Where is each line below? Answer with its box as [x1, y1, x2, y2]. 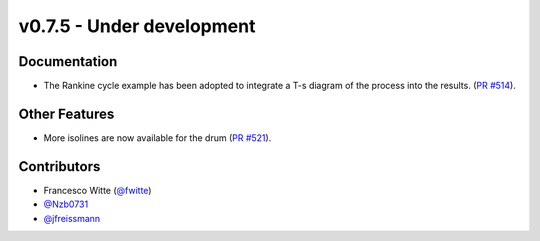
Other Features [18, 105, 115, 122]
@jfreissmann [43, 212, 101, 224]
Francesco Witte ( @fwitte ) [43, 184, 152, 196]
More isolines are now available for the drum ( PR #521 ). [43, 131, 272, 144]
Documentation [18, 53, 118, 70]
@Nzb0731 [43, 198, 89, 210]
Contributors [18, 158, 101, 175]
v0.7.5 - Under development [18, 15, 256, 37]
